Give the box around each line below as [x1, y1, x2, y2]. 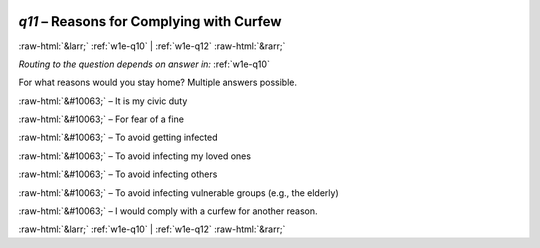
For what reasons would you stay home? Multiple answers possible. [18, 76, 298, 89]
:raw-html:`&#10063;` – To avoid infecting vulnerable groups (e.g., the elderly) [18, 186, 339, 199]
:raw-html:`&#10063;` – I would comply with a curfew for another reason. [18, 205, 318, 217]
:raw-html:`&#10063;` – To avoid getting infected [18, 131, 219, 144]
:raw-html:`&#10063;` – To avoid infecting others [18, 168, 218, 180]
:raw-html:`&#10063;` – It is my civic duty [18, 95, 188, 107]
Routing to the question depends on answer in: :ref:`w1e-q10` [18, 58, 270, 70]
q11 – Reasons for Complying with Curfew [18, 13, 282, 30]
